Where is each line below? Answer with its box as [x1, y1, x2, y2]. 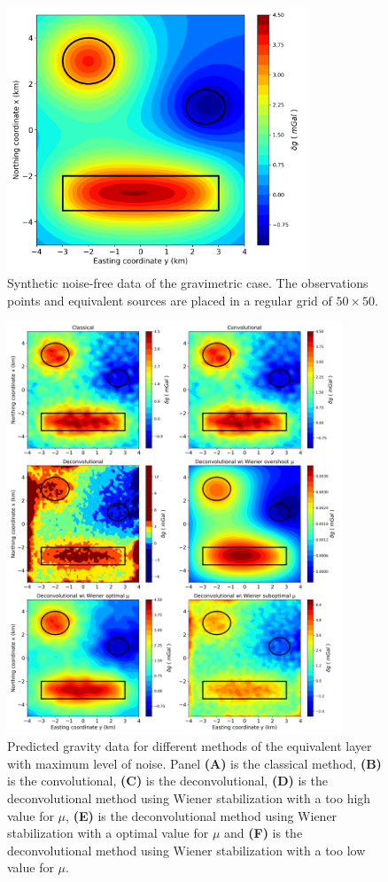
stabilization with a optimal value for [7, 824, 209, 842]
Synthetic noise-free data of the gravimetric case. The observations [7, 274, 369, 292]
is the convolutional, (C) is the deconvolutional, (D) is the [7, 771, 328, 790]
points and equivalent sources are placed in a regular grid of [7, 290, 332, 309]
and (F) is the [224, 824, 303, 842]
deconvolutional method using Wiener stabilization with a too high [7, 788, 371, 807]
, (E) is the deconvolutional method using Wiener [66, 806, 338, 824]
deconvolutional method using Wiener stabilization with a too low [7, 840, 366, 859]
